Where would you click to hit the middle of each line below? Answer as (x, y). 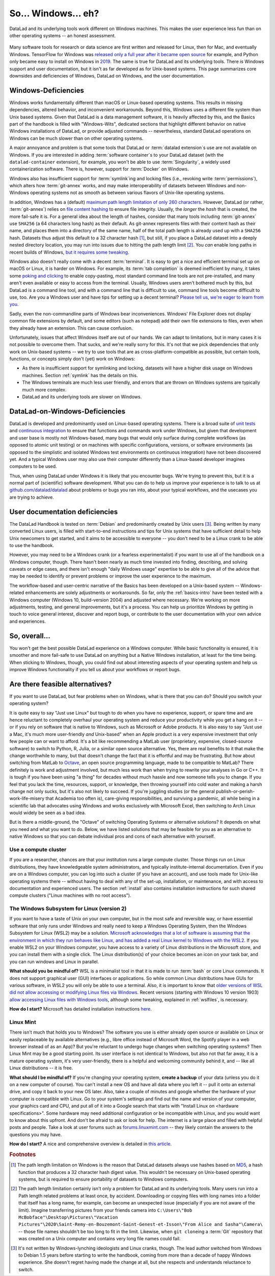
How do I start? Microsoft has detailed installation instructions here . (81, 1009)
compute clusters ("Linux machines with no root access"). (70, 895)
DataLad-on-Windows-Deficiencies (67, 411)
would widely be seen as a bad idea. (48, 813)
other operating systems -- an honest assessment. (63, 35)
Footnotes (23, 1155)
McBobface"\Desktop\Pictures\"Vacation (68, 1217)
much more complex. (44, 389)
